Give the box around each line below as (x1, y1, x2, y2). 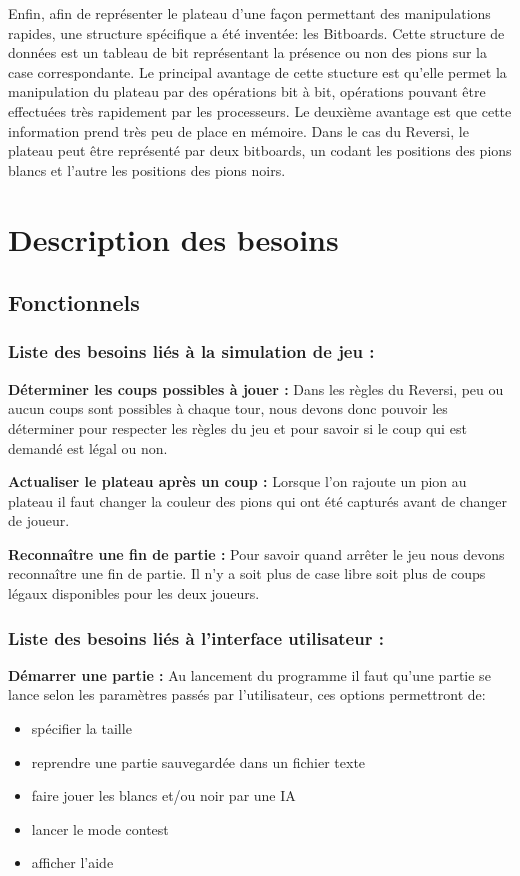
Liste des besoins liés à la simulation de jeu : (8, 339, 375, 364)
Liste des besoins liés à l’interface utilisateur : (8, 625, 384, 650)
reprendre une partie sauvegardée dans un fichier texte (31, 751, 366, 772)
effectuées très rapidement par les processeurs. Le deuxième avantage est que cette (8, 100, 512, 121)
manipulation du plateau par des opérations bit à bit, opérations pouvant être (8, 81, 486, 102)
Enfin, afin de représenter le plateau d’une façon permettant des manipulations (8, 3, 491, 23)
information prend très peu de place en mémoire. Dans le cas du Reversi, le (8, 120, 469, 141)
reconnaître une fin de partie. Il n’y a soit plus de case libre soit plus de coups (8, 563, 486, 584)
